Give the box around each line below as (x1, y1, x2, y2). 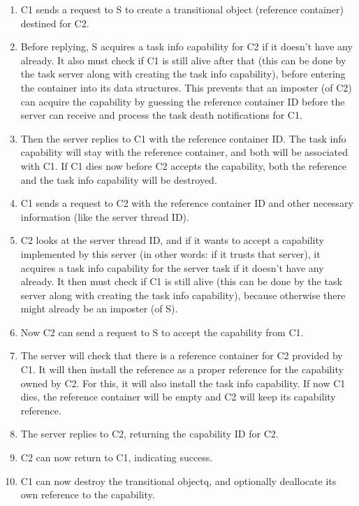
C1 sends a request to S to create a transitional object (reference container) (20, 2, 344, 16)
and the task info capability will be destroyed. (20, 172, 217, 187)
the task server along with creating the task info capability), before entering (20, 66, 346, 81)
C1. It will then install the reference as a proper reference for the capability (20, 362, 344, 377)
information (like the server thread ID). (20, 209, 189, 224)
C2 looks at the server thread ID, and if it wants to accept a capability (20, 233, 324, 247)
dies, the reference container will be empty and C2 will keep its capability (20, 389, 336, 404)
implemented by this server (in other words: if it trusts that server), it (20, 246, 321, 261)
